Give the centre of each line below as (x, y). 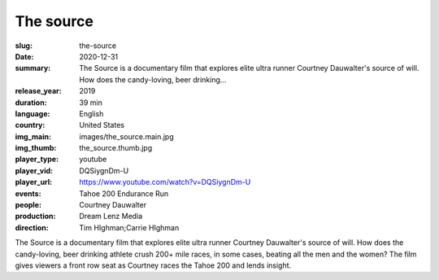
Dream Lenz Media (111, 217)
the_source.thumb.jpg (116, 148)
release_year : (39, 91)
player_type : (37, 160)
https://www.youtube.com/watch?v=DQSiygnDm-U (165, 182)
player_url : (34, 182)
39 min (91, 103)
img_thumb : (36, 148)
